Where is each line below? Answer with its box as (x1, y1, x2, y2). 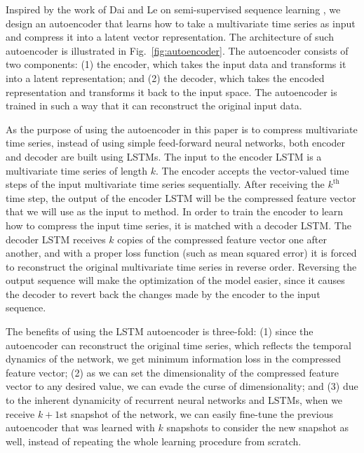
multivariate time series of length (6, 163, 148, 177)
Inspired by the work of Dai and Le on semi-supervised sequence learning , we (6, 2, 341, 16)
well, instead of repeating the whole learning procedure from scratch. (6, 433, 302, 448)
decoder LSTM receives (6, 231, 106, 246)
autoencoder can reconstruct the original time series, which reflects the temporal (6, 337, 351, 352)
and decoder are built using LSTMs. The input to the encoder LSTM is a (6, 149, 322, 163)
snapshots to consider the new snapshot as (166, 420, 349, 435)
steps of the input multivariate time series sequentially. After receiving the (6, 177, 325, 191)
